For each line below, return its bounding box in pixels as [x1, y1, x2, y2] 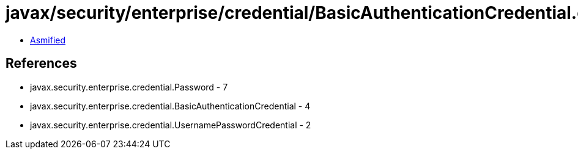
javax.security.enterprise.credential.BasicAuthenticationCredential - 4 [30, 100, 311, 111]
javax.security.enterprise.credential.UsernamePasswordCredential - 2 [30, 119, 311, 130]
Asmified [30, 34, 66, 45]
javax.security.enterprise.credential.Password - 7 [30, 81, 228, 92]
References [6, 56, 77, 71]
